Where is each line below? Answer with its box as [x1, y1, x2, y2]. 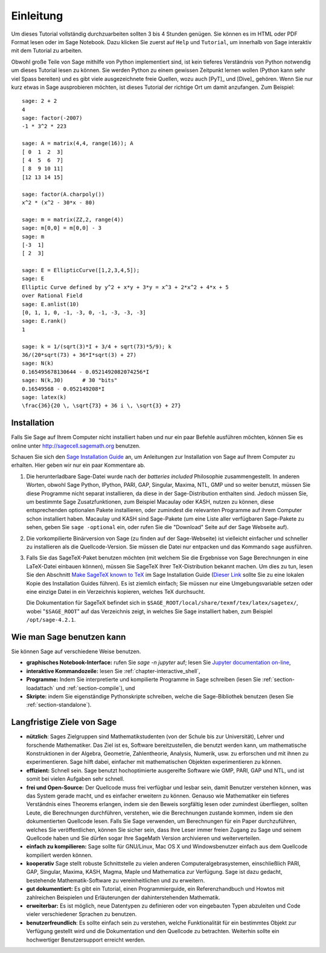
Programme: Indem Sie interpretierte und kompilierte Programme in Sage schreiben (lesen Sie [26, 676, 261, 683]
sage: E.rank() [22, 317, 67, 325]
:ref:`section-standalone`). [26, 701, 92, 709]
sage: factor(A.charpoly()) [22, 190, 105, 198]
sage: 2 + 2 [22, 97, 57, 105]
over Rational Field [22, 292, 83, 299]
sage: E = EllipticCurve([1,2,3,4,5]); [22, 267, 140, 274]
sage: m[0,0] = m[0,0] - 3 [22, 224, 102, 232]
